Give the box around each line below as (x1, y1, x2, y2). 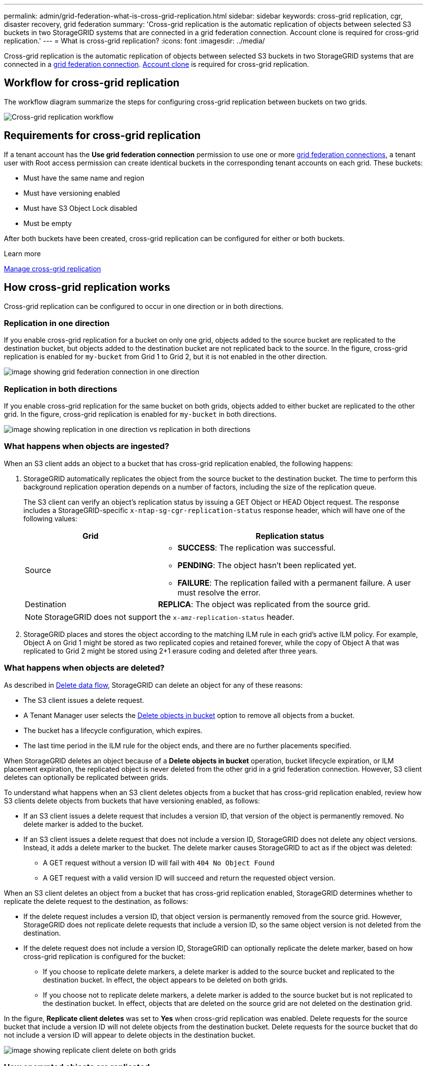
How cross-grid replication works (4, 281, 171, 294)
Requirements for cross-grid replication (4, 129, 201, 142)
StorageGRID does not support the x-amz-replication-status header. (44, 612, 294, 622)
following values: (23, 514, 78, 523)
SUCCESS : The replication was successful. (177, 542, 336, 553)
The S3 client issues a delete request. (23, 696, 144, 704)
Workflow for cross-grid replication (4, 77, 180, 89)
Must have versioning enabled (23, 188, 120, 197)
